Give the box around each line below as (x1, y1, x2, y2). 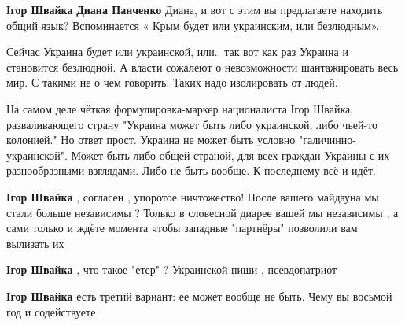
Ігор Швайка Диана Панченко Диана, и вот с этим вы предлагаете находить (6, 2, 383, 17)
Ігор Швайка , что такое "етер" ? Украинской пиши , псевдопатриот (6, 261, 337, 278)
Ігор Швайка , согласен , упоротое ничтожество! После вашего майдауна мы (6, 188, 379, 205)
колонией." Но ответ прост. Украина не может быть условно (6, 131, 296, 148)
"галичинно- (298, 131, 356, 148)
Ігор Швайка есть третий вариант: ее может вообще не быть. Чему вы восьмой (6, 287, 392, 304)
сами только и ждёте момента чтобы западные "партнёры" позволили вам (6, 220, 358, 236)
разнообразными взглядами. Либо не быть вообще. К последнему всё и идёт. (6, 162, 376, 179)
